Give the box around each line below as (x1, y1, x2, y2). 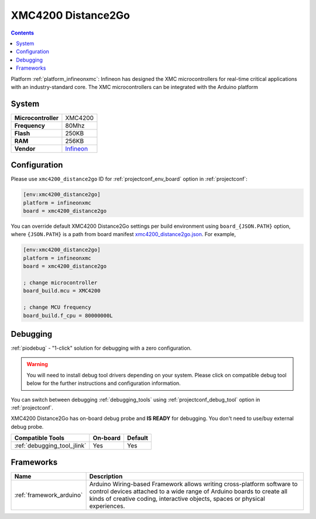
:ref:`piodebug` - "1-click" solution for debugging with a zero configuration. (11, 344, 192, 351)
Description (89, 472, 123, 480)
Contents (11, 29, 35, 36)
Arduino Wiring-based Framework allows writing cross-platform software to (89, 480, 298, 488)
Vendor (14, 144, 36, 152)
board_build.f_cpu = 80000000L (23, 312, 114, 319)
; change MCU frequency (23, 304, 92, 310)
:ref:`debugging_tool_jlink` (14, 442, 87, 450)
